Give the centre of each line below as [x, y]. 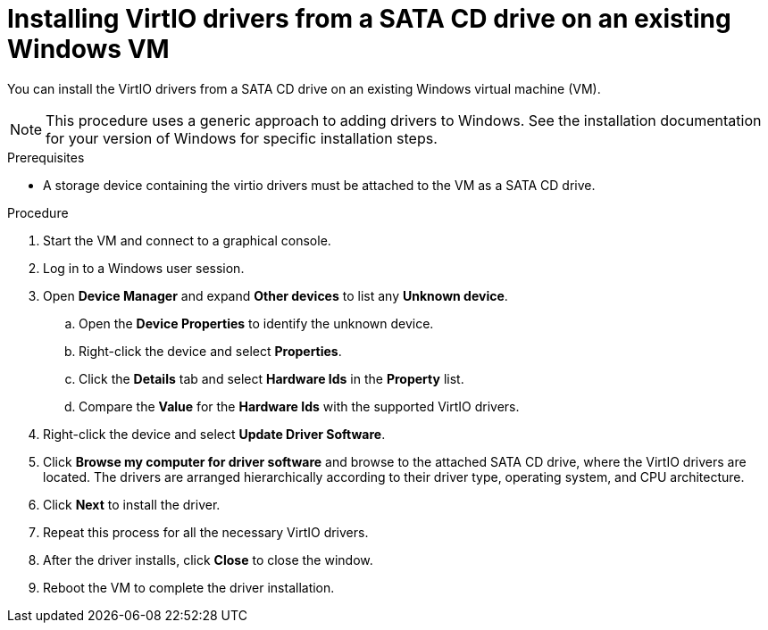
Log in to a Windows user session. [144, 268]
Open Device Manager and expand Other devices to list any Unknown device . [275, 295]
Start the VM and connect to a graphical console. [187, 240]
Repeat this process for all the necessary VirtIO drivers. [206, 532]
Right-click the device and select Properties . [210, 351]
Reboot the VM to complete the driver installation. [189, 587]
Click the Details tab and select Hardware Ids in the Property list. [271, 378]
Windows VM [88, 49]
